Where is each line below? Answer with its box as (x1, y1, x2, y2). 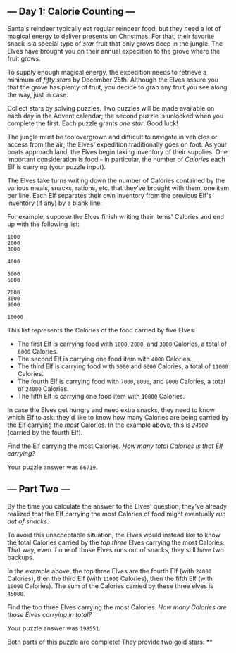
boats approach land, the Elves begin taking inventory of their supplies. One (7, 147, 228, 156)
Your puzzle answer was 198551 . (7, 623, 101, 633)
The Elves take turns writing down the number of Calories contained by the (7, 176, 225, 185)
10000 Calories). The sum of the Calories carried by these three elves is (7, 581, 214, 590)
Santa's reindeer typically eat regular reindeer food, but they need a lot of (7, 24, 221, 32)
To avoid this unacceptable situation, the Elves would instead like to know (7, 530, 221, 539)
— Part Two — (7, 483, 70, 495)
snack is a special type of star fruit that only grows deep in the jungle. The (7, 39, 223, 48)
